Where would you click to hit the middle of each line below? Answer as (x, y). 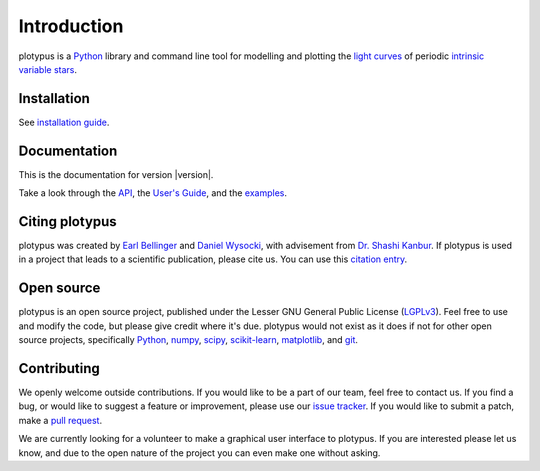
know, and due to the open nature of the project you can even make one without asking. (199, 452)
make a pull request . (60, 420)
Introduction (71, 26)
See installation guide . (64, 122)
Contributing (59, 368)
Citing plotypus (67, 221)
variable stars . (47, 69)
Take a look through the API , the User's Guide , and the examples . (152, 193)
